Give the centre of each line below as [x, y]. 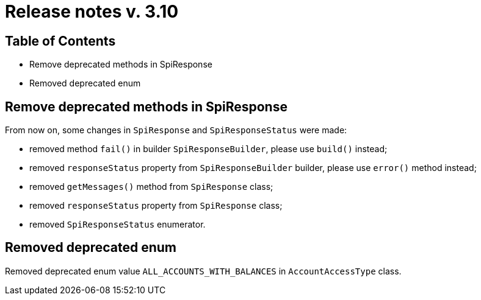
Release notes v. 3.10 [92, 12]
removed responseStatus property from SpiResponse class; [156, 206]
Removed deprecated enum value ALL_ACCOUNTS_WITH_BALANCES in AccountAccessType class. [203, 271]
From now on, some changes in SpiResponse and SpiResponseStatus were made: [176, 130]
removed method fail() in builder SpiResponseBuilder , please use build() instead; [208, 149]
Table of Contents [60, 41]
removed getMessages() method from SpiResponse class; [151, 187]
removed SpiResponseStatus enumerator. [118, 225]
